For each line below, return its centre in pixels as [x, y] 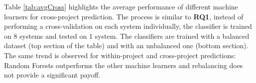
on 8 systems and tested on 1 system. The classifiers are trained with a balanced [127, 36]
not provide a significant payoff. [52, 75]
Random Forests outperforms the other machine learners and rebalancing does [124, 65]
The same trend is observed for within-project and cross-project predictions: [120, 55]
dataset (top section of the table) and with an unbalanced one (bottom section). [126, 45]
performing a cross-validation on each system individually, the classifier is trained [128, 26]
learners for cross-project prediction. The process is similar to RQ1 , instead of [124, 16]
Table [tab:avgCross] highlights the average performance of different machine [121, 6]
